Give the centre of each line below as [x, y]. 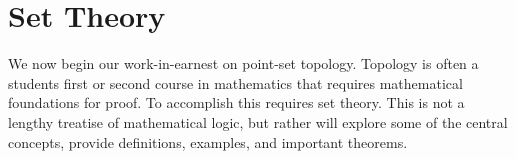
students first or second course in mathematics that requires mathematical [235, 82]
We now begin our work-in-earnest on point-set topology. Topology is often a [243, 63]
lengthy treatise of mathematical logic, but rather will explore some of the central [258, 121]
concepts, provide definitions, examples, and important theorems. [208, 141]
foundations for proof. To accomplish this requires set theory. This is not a [236, 102]
